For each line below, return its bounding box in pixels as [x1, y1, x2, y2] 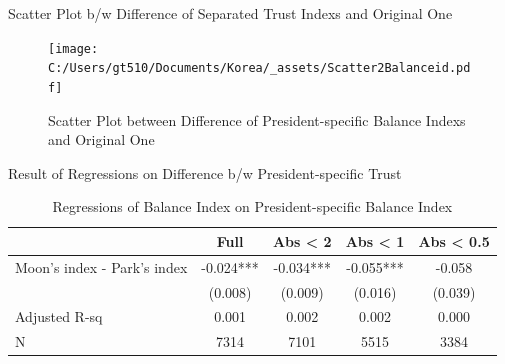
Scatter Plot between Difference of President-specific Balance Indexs [48, 109, 466, 130]
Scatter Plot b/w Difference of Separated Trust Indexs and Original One [8, 3, 453, 23]
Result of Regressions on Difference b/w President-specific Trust [8, 162, 402, 183]
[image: [48, 41, 99, 56]
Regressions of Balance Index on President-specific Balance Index [52, 196, 453, 217]
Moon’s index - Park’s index [15, 256, 188, 277]
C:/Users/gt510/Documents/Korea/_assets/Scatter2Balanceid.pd [48, 61, 471, 76]
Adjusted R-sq [15, 306, 103, 327]
